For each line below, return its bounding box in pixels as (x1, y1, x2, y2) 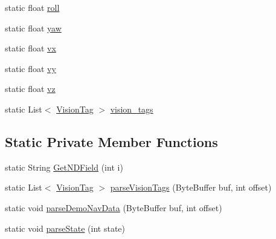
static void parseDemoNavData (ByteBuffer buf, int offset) (5, 201, 222, 214)
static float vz (5, 82, 56, 95)
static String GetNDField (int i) (5, 160, 123, 173)
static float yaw (5, 21, 62, 34)
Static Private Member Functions (5, 132, 218, 151)
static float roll (5, 1, 60, 13)
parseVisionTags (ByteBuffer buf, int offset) (110, 181, 272, 194)
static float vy (5, 62, 56, 74)
